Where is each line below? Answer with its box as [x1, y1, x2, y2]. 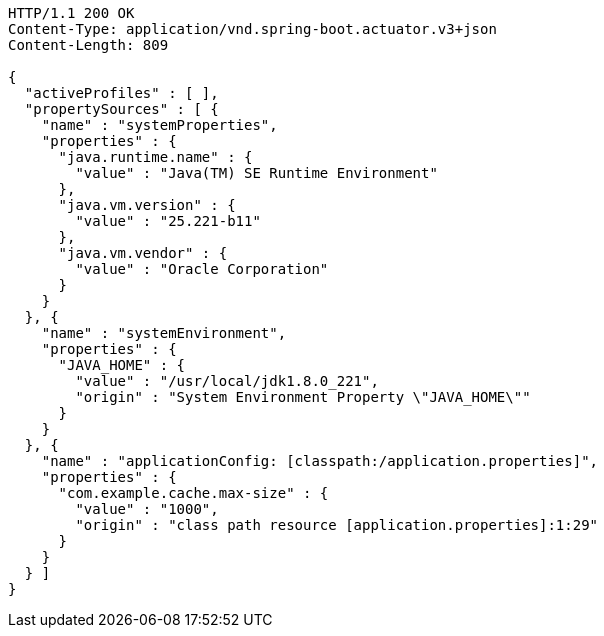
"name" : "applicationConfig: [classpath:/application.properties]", [41, 453, 599, 469]
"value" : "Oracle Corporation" [75, 261, 329, 277]
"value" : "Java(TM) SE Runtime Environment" [75, 165, 438, 181]
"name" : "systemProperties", [41, 117, 278, 133]
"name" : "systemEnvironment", [41, 325, 287, 341]
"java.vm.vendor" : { [58, 245, 228, 261]
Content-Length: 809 [8, 37, 169, 53]
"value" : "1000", [75, 501, 219, 517]
